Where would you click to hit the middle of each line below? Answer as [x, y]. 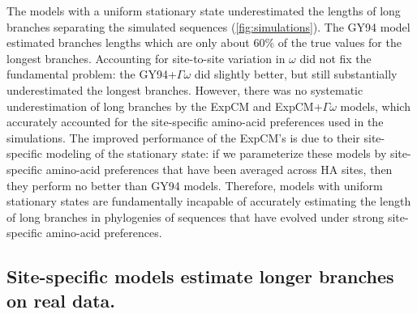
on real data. [61, 300]
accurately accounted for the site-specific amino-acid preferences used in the [195, 122]
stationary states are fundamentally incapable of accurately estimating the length [209, 201]
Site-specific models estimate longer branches [200, 276]
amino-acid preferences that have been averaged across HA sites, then [219, 169]
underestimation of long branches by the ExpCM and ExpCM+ [165, 106]
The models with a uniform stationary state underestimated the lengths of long [204, 11]
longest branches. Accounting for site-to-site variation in [146, 58]
